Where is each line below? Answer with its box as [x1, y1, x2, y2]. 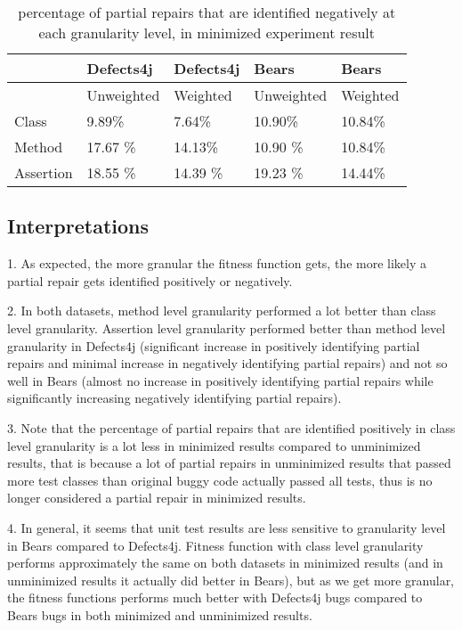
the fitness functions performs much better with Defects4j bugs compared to [7, 588, 423, 607]
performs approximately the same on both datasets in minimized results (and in [7, 553, 443, 572]
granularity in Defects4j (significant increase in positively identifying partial [7, 336, 420, 355]
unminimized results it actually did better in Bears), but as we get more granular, [7, 570, 455, 589]
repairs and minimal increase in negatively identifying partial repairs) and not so [7, 354, 448, 372]
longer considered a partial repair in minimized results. [7, 488, 306, 507]
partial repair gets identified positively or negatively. [7, 271, 293, 290]
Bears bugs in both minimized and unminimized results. [7, 605, 312, 624]
